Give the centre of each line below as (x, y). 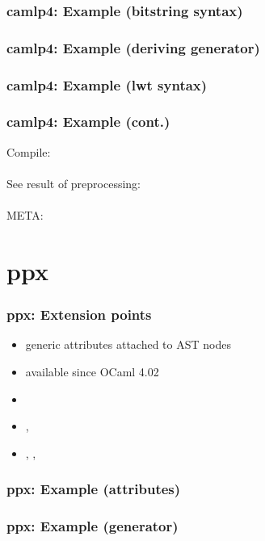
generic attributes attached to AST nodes (128, 344)
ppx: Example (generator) (93, 526)
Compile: (29, 151)
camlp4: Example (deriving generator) (133, 47)
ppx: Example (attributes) (94, 489)
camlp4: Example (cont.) (88, 122)
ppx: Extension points (79, 315)
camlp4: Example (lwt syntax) (107, 84)
